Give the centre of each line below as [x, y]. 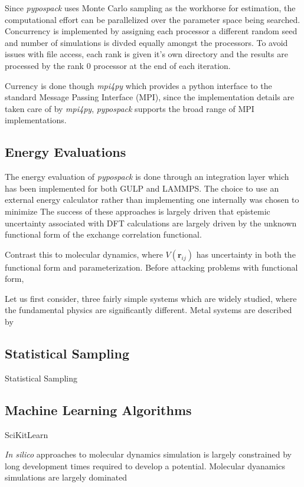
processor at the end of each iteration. [162, 65]
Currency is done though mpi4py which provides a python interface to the [138, 85]
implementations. [36, 120]
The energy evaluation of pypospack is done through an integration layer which [147, 177]
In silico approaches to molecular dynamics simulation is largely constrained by [148, 454]
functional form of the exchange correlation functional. [103, 234]
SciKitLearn [27, 434]
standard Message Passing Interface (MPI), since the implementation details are [150, 97]
